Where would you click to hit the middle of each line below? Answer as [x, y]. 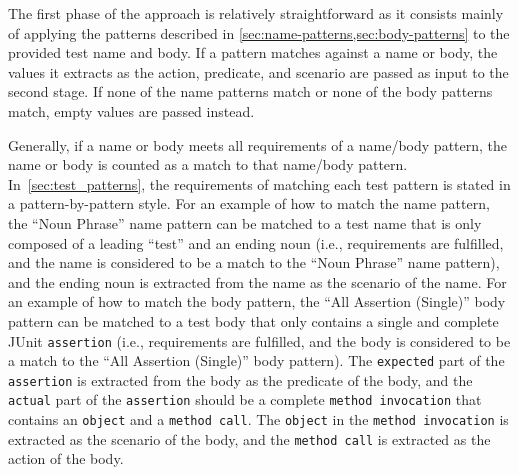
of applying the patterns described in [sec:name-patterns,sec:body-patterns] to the [259, 32]
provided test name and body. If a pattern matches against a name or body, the [253, 52]
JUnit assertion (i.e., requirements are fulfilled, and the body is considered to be [259, 340]
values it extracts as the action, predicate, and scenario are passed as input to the [258, 71]
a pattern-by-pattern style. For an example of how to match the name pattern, [249, 203]
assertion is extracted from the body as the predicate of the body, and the [240, 379]
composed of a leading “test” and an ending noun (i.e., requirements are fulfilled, [256, 242]
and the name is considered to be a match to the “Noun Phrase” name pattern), [254, 262]
